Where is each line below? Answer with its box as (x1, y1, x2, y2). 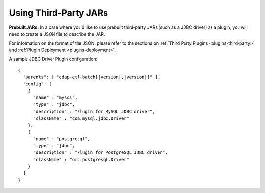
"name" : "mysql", (33, 95, 78, 100)
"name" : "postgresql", (33, 136, 91, 142)
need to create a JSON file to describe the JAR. (9, 31, 105, 37)
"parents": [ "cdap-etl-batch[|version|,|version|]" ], (23, 74, 160, 80)
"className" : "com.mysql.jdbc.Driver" (33, 116, 130, 121)
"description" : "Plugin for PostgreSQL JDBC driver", (33, 150, 168, 155)
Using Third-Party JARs (9, 7, 108, 18)
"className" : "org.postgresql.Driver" (33, 157, 130, 162)
